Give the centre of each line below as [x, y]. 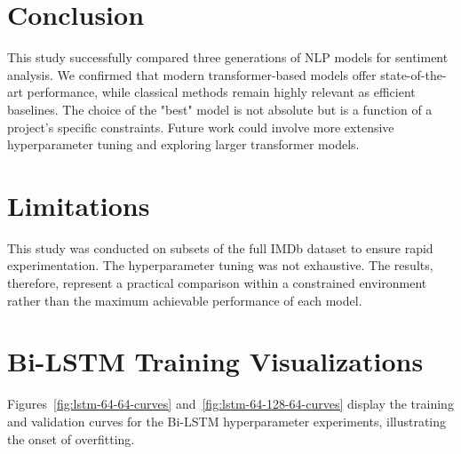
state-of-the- [413, 74]
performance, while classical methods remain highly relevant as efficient [221, 92]
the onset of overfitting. [71, 438]
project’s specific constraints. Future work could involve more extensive [201, 127]
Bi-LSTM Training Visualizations [215, 361]
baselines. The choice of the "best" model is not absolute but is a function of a [220, 109]
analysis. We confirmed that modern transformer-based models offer [192, 74]
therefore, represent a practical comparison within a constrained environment [217, 283]
